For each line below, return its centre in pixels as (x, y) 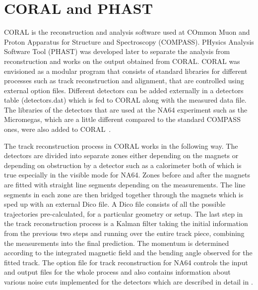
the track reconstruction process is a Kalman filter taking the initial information (126, 223)
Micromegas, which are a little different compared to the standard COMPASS (122, 119)
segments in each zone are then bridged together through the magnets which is (124, 194)
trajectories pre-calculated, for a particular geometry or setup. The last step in (124, 213)
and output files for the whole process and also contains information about (117, 272)
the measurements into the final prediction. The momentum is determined (117, 243)
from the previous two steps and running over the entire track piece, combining (124, 233)
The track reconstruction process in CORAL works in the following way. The (121, 145)
